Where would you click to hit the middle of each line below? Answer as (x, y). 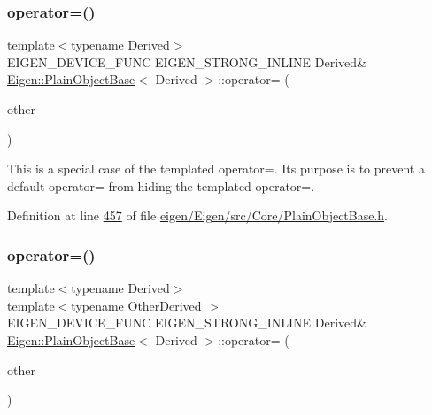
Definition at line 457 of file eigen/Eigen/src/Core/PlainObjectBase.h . (198, 215)
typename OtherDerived (136, 305)
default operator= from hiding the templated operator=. (161, 185)
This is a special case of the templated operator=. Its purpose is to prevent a (216, 169)
